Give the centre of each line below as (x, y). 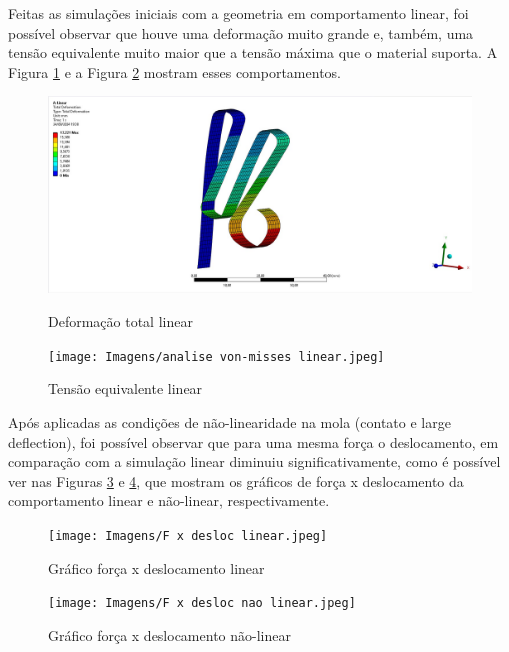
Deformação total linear (120, 321)
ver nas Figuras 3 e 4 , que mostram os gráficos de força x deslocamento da (236, 480)
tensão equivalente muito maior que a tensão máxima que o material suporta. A (253, 52)
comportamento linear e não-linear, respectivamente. (169, 500)
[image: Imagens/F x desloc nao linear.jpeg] (202, 603)
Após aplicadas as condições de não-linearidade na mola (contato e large (229, 421)
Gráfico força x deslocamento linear (156, 567)
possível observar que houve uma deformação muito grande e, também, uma (241, 32)
